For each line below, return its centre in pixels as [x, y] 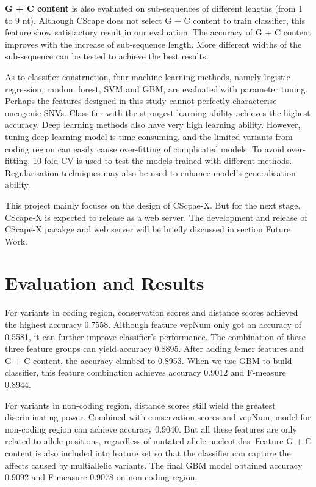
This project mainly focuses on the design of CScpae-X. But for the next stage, [153, 205]
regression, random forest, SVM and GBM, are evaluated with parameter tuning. [156, 88]
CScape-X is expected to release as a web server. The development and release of [156, 217]
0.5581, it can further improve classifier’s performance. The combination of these [155, 336]
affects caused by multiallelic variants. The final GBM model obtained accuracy [154, 465]
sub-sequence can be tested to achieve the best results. [107, 56]
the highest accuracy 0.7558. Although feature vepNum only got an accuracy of [153, 324]
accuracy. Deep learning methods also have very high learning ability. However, [153, 125]
